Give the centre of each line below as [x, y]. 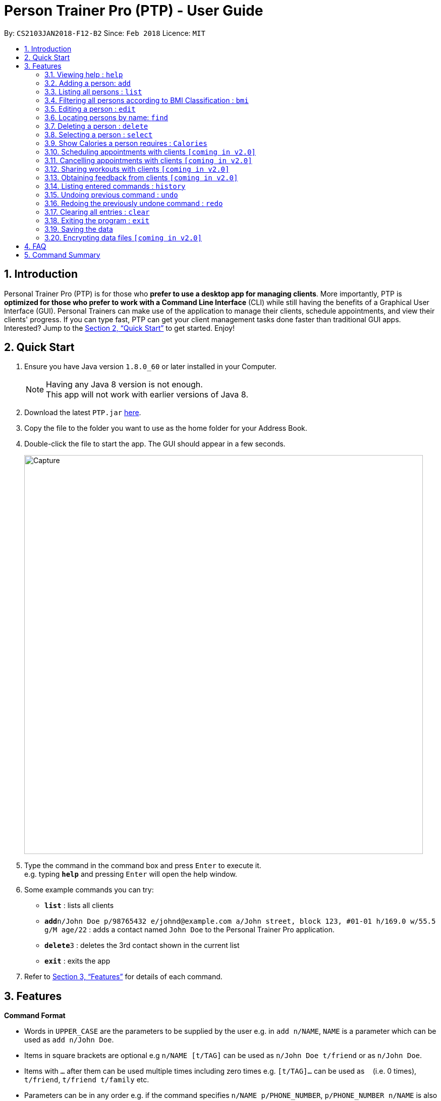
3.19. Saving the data [79, 229]
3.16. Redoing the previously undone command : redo [134, 203]
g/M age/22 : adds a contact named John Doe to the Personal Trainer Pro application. [189, 930]
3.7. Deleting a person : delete [96, 126]
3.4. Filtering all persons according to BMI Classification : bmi [147, 100]
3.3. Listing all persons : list [93, 91]
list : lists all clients [79, 906]
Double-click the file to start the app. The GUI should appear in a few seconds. [155, 444]
